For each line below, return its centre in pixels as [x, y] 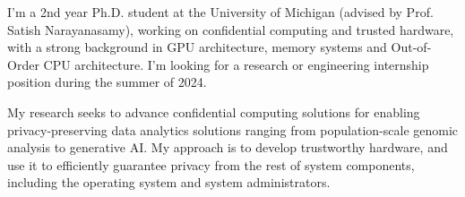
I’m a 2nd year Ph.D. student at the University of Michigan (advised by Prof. [220, 12]
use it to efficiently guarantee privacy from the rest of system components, [211, 164]
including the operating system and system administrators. [169, 182]
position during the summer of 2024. [107, 82]
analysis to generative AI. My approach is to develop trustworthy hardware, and [228, 147]
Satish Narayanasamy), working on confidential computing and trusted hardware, [231, 29]
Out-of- [411, 47]
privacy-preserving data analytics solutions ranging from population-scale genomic [233, 129]
